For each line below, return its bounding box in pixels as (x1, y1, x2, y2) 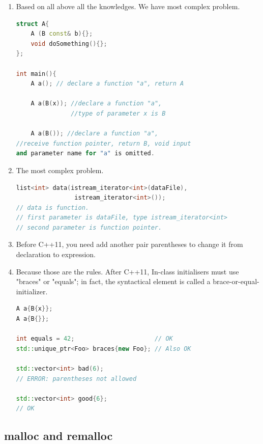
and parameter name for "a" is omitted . (16, 150, 155, 157)
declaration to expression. (16, 249, 96, 260)
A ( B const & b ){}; (31, 30, 93, 38)
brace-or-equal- (213, 276, 259, 287)
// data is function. (16, 204, 89, 211)
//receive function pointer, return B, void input (16, 140, 191, 147)
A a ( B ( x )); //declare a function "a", (31, 100, 162, 107)
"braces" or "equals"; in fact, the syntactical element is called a (16, 276, 211, 287)
